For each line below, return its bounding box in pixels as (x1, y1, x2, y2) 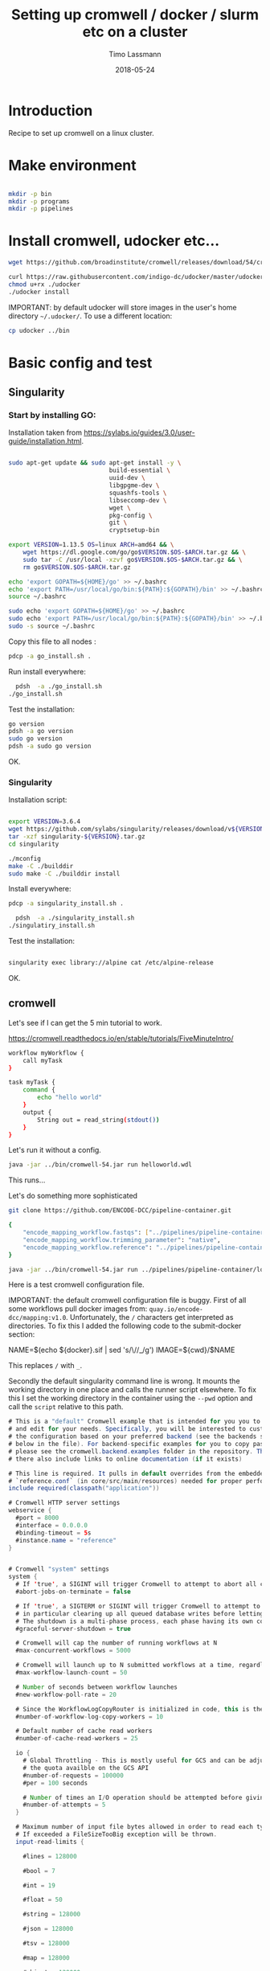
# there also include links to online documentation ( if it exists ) (8, 1455, 243, 1463)
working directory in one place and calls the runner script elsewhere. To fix (8, 1385, 257, 1395)
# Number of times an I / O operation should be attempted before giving (22, 1793, 268, 1801)
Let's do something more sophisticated (8, 1191, 138, 1201)
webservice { (8, 1506, 52, 1514)
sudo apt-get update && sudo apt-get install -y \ (8, 459, 182, 467)
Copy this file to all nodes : (8, 637, 96, 646)
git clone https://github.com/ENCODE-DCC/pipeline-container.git (8, 1207, 231, 1215)
